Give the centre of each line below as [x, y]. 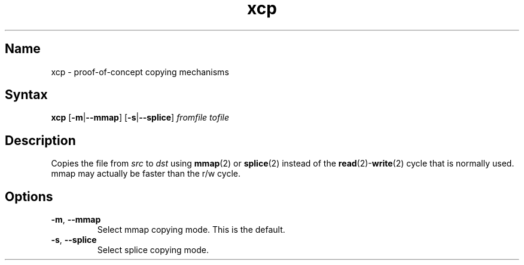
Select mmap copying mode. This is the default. [191, 230]
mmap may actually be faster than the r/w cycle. [146, 174]
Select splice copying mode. [153, 250]
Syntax [26, 95]
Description [40, 140]
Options [29, 196]
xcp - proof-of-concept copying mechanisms [140, 72]
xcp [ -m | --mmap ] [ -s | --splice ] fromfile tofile [140, 118]
